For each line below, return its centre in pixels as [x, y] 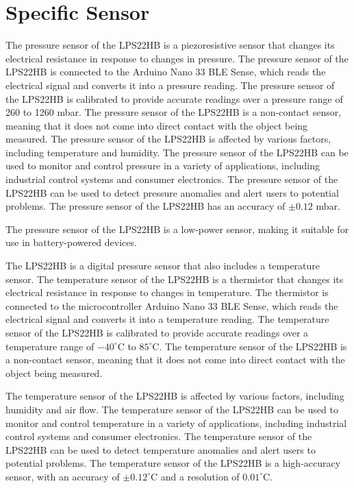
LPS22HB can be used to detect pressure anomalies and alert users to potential [172, 192]
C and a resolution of [195, 476]
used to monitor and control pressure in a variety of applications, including [163, 166]
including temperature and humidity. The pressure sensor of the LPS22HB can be [177, 152]
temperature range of [50, 346]
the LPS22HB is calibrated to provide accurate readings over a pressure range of [174, 98]
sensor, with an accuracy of [63, 476]
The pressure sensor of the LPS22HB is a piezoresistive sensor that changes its [170, 45]
